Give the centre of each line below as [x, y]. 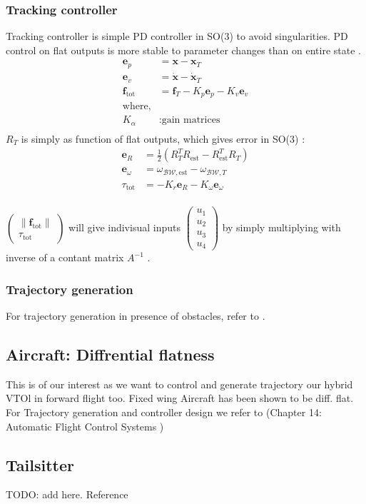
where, [137, 107]
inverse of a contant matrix [65, 257]
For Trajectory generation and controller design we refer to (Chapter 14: [164, 412]
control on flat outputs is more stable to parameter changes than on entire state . [183, 50]
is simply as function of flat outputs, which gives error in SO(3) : [163, 138]
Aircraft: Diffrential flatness [110, 354]
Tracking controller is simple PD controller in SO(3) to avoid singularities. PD [177, 36]
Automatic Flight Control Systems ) [85, 426]
